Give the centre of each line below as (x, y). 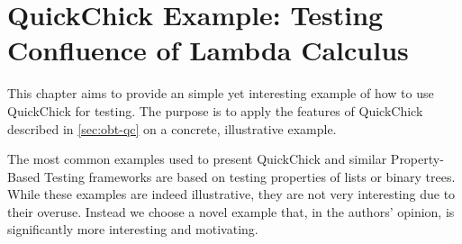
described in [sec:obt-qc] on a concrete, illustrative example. (172, 128)
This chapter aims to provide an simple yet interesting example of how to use (221, 93)
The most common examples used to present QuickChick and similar (197, 159)
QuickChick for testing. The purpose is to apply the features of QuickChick (215, 110)
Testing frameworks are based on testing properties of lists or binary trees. (250, 176)
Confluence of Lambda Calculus (208, 50)
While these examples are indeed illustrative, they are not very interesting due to (231, 194)
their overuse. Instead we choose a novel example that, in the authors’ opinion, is (231, 211)
